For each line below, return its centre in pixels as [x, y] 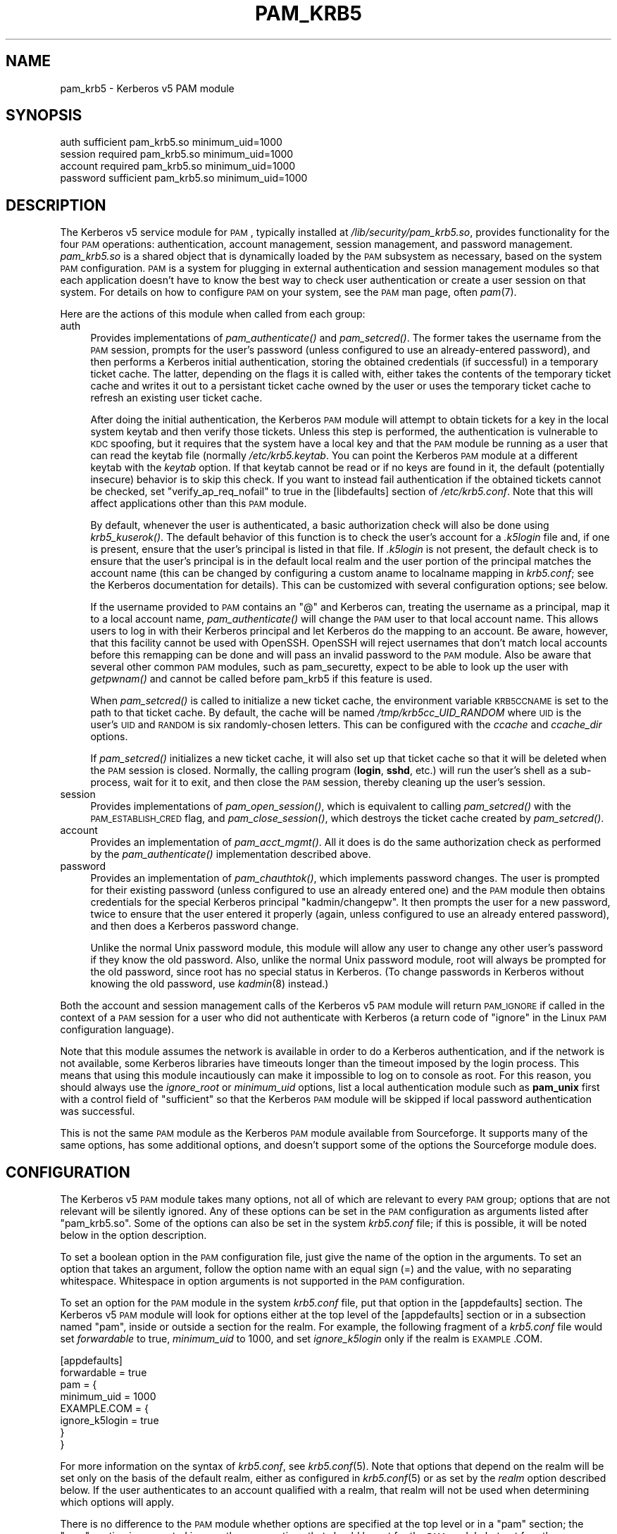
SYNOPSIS [44, 116]
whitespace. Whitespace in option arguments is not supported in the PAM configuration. [262, 1281]
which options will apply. [117, 1502]
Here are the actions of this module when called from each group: [213, 314]
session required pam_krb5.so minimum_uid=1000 [177, 154]
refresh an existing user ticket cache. [176, 398]
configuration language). [117, 1030]
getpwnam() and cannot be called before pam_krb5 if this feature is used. [261, 679]
